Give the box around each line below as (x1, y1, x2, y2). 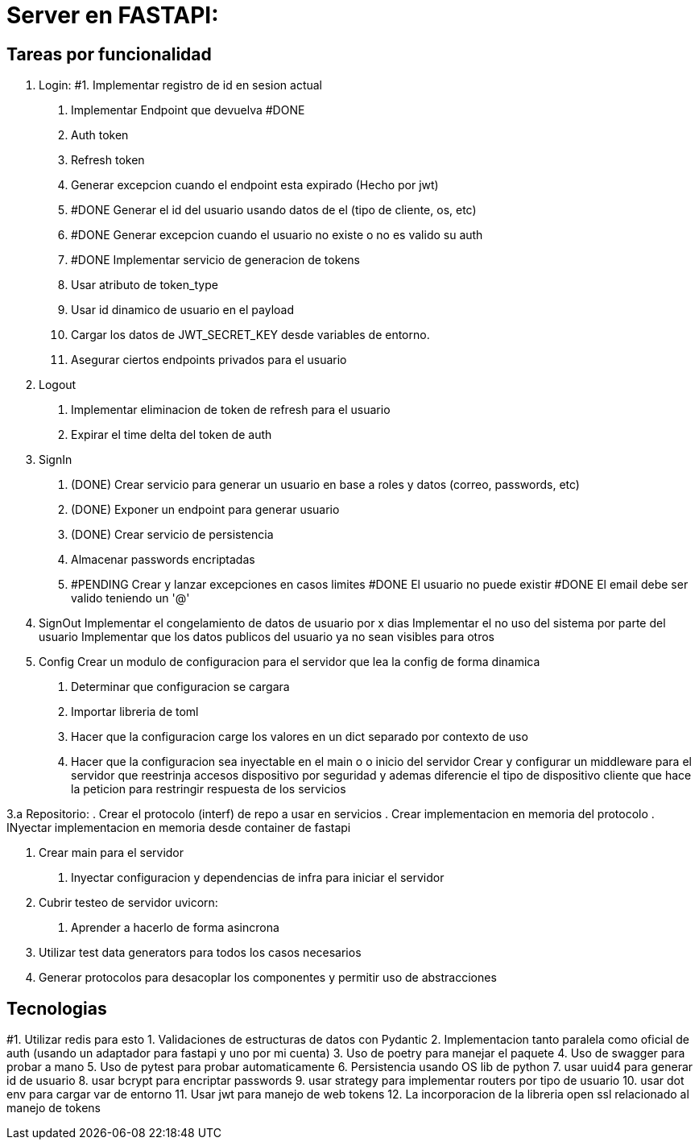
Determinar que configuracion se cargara (71, 680, 290, 694)
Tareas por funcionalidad (6, 43, 212, 64)
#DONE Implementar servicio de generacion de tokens (71, 253, 360, 267)
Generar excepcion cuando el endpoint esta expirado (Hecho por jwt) (71, 178, 439, 192)
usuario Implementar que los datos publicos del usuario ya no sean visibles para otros (39, 630, 494, 644)
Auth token (71, 128, 129, 143)
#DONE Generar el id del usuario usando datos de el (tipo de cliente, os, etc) (71, 203, 477, 217)
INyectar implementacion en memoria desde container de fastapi (6, 821, 351, 835)
